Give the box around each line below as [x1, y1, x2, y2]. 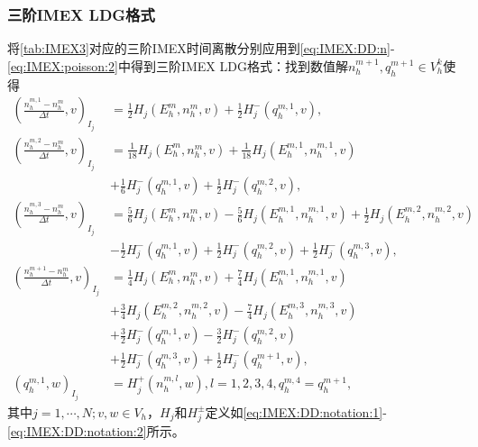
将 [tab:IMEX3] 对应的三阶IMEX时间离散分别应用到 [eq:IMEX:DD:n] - [7, 39, 395, 58]
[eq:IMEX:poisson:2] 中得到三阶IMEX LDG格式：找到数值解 [7, 56, 348, 75]
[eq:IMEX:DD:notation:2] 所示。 [7, 422, 185, 441]
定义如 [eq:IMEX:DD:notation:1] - [205, 402, 387, 421]
